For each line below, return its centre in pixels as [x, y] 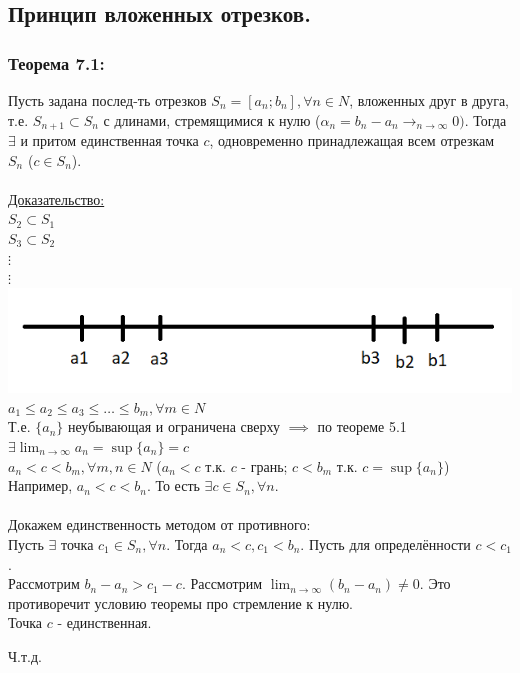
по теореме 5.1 [362, 426]
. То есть [173, 485]
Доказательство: [56, 198]
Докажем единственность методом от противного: [159, 524]
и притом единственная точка [109, 140]
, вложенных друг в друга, [429, 100]
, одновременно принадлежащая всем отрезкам [352, 140]
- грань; [264, 465]
